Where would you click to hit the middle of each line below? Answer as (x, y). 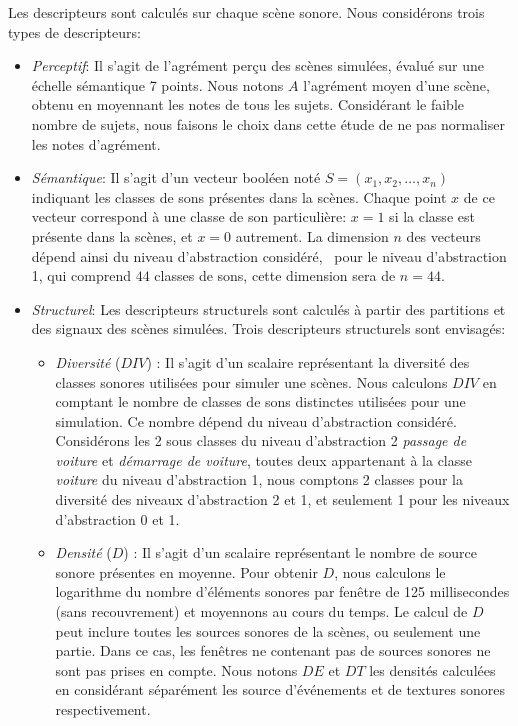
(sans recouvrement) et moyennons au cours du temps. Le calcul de (261, 611)
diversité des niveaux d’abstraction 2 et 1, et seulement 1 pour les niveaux (282, 499)
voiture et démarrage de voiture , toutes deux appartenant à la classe (263, 459)
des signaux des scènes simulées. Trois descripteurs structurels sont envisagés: (268, 328)
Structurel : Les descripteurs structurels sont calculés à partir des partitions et (268, 308)
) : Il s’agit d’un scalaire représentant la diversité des (308, 361)
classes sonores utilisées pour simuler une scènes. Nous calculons (251, 381)
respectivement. (103, 709)
